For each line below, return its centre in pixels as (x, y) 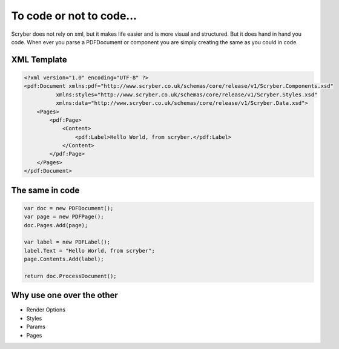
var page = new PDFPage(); (64, 217)
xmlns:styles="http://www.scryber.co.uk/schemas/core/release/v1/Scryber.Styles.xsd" (186, 95)
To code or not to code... (74, 16)
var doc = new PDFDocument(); (69, 208)
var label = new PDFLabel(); (67, 242)
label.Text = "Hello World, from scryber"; (90, 251)
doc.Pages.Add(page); (56, 225)
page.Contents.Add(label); (64, 259)
